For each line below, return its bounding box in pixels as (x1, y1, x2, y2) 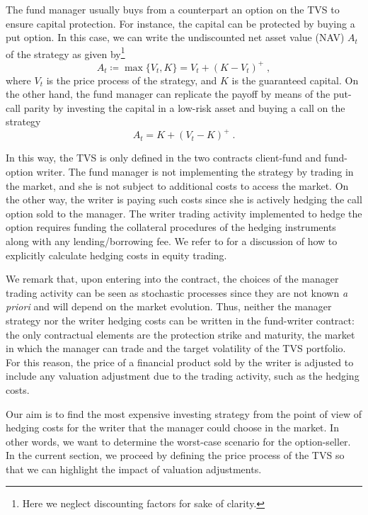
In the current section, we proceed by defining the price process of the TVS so (6, 448, 345, 463)
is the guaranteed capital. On (231, 72, 359, 87)
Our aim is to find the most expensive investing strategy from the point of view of (6, 406, 362, 421)
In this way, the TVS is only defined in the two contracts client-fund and (6, 150, 321, 165)
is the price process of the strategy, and (46, 72, 217, 87)
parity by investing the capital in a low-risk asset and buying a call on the (23, 100, 345, 115)
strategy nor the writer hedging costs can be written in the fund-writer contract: (6, 312, 355, 327)
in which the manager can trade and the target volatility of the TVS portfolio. (6, 341, 346, 356)
